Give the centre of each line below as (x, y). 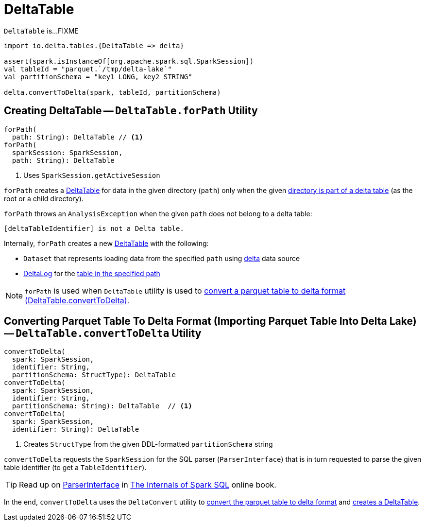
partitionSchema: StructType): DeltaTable (94, 375)
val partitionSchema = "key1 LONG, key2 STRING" (98, 77)
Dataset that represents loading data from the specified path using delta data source (162, 258)
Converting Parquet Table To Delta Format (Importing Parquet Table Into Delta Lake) (210, 321)
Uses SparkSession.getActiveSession (92, 175)
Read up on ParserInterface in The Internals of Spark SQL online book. (148, 485)
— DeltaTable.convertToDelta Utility (103, 333)
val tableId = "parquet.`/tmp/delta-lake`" (88, 69)
